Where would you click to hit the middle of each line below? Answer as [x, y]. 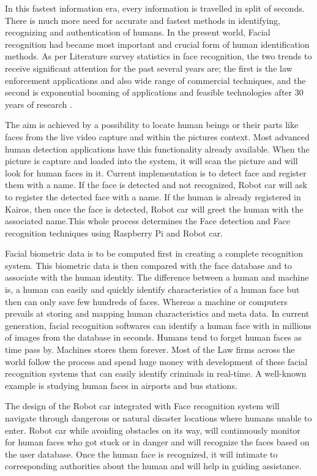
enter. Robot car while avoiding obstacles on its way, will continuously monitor [153, 430]
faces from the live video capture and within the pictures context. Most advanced [157, 136]
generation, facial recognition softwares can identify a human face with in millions [158, 325]
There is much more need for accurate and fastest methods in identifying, [143, 20]
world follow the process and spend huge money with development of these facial [156, 361]
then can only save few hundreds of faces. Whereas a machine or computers [146, 301]
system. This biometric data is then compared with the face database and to [148, 265]
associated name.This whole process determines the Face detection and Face [147, 221]
